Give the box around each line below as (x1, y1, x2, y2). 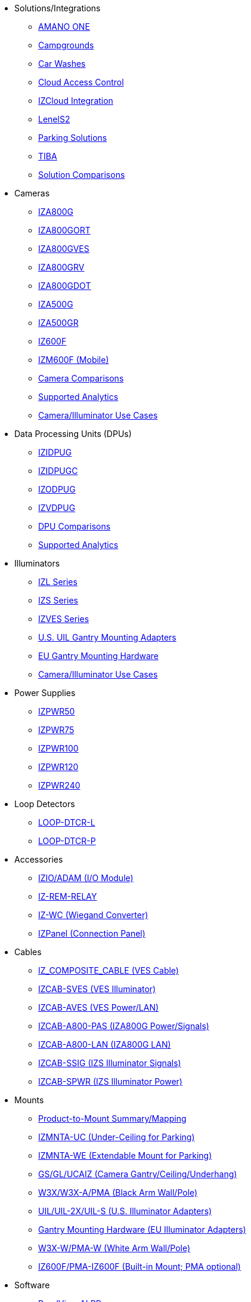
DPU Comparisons (38, 521, 111, 531)
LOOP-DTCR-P (38, 836, 96, 846)
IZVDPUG (38, 503, 76, 513)
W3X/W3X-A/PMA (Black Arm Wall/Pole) (38, 1187, 198, 1198)
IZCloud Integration (38, 96, 113, 106)
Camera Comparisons (38, 373, 124, 383)
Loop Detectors (14, 799, 75, 809)
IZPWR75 (38, 725, 75, 735)
